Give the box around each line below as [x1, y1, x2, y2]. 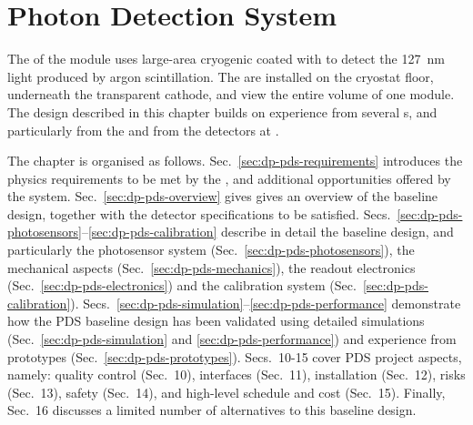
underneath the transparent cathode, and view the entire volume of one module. [7, 85, 455, 104]
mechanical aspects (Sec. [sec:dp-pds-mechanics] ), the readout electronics [7, 258, 416, 277]
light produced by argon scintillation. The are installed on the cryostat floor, [7, 66, 434, 86]
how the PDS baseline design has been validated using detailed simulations [7, 311, 425, 330]
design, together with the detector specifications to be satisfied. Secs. [7, 204, 391, 223]
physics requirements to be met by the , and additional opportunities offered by [7, 168, 451, 187]
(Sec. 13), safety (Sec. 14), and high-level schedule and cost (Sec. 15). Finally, [7, 382, 446, 401]
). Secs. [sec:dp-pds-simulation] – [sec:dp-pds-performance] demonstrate [70, 293, 461, 312]
